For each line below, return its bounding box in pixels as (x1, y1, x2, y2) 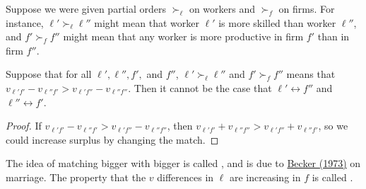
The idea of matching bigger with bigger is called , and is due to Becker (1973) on (6, 156, 361, 171)
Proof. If (6, 118, 42, 133)
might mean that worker (94, 15, 199, 30)
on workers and (189, 1, 255, 16)
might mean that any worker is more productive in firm (63, 29, 304, 44)
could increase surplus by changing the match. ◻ (6, 132, 219, 147)
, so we (318, 118, 348, 133)
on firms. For (278, 1, 335, 16)
